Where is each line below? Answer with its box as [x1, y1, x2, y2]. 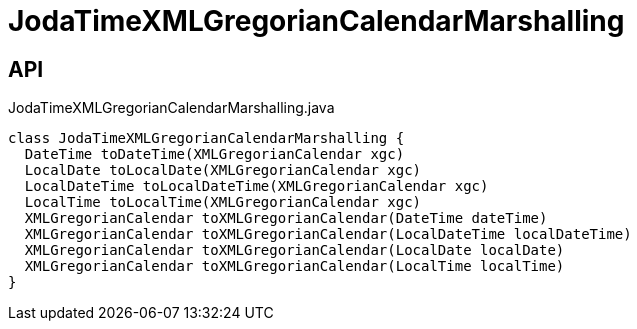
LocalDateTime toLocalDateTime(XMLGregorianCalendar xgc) [24, 178, 489, 195]
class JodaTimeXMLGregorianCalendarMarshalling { [8, 130, 405, 147]
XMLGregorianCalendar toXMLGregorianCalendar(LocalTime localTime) [24, 258, 565, 275]
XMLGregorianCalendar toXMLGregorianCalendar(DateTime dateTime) [24, 210, 548, 227]
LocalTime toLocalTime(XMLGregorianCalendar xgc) [24, 194, 422, 211]
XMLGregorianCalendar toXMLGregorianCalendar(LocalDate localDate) [24, 242, 565, 259]
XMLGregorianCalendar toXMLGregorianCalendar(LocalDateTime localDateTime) [24, 226, 632, 243]
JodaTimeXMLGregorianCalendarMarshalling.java [8, 99, 335, 117]
